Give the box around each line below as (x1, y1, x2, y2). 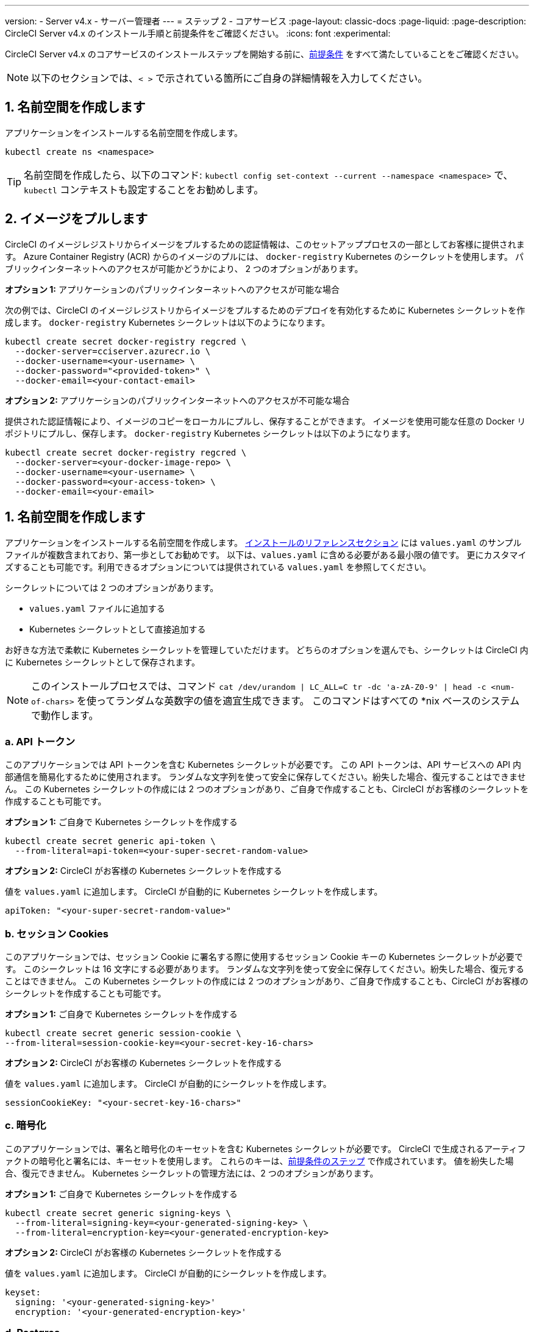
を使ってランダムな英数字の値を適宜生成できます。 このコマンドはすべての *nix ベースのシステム (77, 694, 520, 707)
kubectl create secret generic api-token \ (5, 836, 216, 847)
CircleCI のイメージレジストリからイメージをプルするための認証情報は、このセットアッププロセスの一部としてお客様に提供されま (5, 238, 525, 249)
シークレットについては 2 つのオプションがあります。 (5, 582, 219, 593)
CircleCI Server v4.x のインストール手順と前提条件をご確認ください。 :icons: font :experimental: (5, 28, 391, 38)
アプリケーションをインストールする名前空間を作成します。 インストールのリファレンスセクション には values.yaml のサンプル (5, 537, 522, 548)
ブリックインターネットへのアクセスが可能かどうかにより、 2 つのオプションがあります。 (5, 263, 363, 274)
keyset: (5, 1287, 41, 1297)
